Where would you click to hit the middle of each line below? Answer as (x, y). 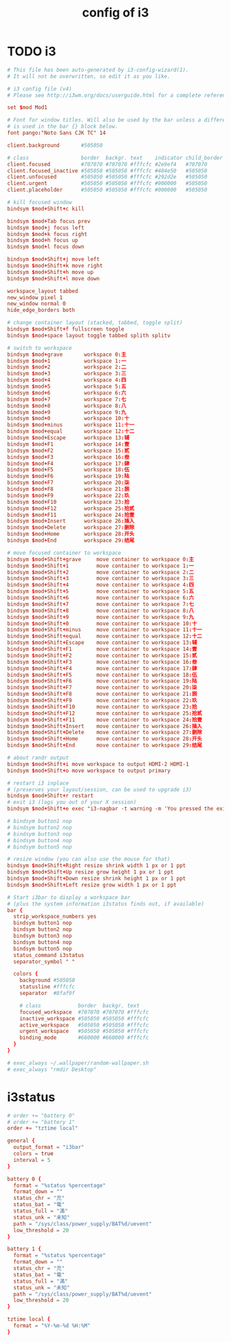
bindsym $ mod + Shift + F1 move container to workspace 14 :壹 (102, 649)
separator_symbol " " (44, 961)
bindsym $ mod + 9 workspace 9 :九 (67, 412)
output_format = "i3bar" (49, 1147)
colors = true (33, 1154)
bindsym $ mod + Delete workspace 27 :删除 (71, 528)
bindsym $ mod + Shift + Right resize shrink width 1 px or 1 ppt (97, 866)
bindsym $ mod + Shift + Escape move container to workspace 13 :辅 (102, 643)
